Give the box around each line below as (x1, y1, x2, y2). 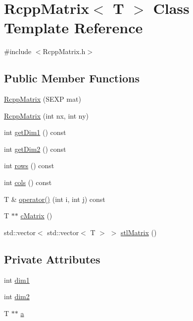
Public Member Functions (4, 70, 140, 86)
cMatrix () (20, 210, 52, 221)
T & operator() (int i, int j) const (4, 193, 105, 204)
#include (4, 46, 32, 57)
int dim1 (4, 274, 30, 285)
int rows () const (4, 160, 54, 171)
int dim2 (4, 291, 30, 302)
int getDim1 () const (4, 127, 66, 137)
